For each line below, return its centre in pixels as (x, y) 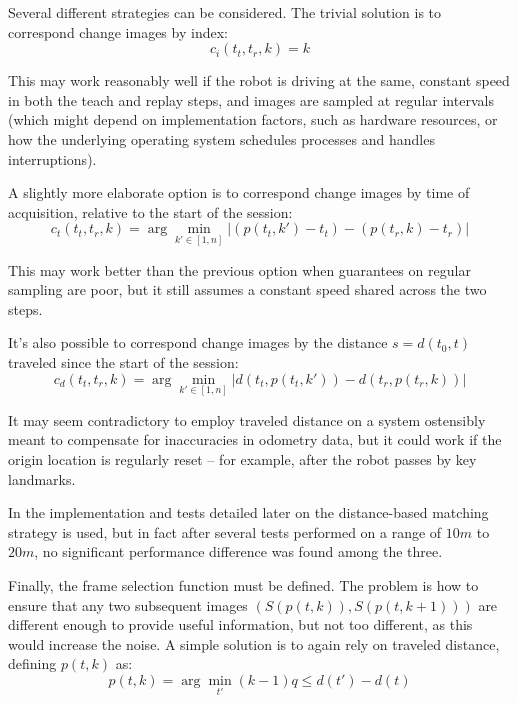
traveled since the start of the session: (123, 362)
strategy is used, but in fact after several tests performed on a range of (225, 531)
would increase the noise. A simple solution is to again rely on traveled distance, (254, 643)
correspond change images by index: (118, 31)
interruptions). (52, 158)
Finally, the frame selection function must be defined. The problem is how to (243, 585)
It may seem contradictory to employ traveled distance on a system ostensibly (247, 419)
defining (32, 663)
